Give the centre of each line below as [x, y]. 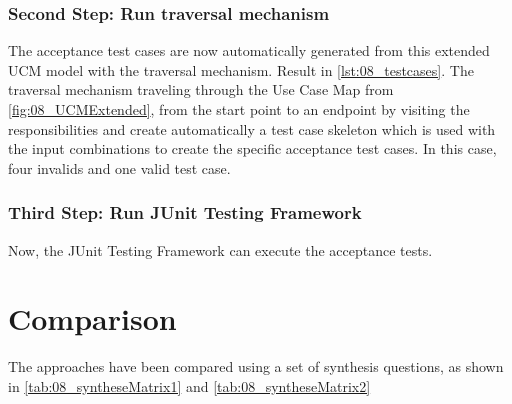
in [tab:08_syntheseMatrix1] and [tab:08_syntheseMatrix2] [189, 385]
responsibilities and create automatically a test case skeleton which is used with [252, 128]
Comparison [92, 318]
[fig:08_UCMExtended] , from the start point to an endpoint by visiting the [239, 109]
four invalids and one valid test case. [119, 167]
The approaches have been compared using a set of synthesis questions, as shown [256, 366]
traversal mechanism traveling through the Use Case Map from [201, 89]
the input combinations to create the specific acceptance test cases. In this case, [252, 148]
